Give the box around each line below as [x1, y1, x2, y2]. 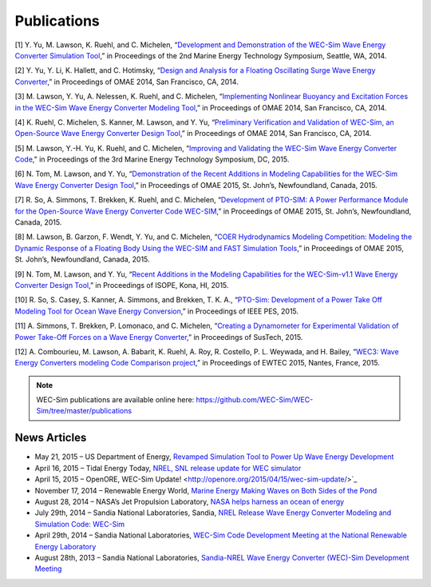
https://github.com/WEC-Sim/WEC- [196, 395, 314, 405]
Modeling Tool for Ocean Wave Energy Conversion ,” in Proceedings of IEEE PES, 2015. [14, 306, 299, 316]
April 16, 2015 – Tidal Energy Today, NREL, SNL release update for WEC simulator [34, 463, 302, 473]
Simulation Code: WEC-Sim [34, 519, 125, 529]
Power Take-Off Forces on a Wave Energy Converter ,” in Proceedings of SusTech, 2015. [14, 332, 303, 341]
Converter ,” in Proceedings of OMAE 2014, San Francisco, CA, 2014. [14, 77, 239, 86]
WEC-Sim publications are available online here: [36, 395, 195, 405]
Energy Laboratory [34, 541, 97, 551]
